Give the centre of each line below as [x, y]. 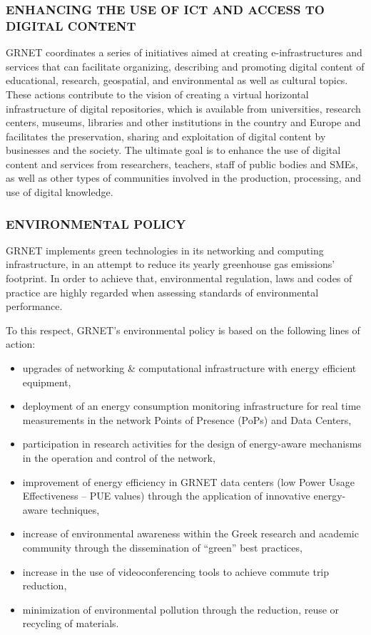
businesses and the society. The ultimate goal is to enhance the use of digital [173, 150]
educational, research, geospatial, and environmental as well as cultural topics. [177, 80]
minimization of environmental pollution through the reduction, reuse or [181, 609]
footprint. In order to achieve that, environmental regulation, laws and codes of [179, 278]
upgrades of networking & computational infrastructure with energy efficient [189, 368]
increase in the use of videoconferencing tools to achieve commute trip [176, 571]
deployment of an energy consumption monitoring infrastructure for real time [192, 406]
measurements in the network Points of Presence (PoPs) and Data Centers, [187, 419]
